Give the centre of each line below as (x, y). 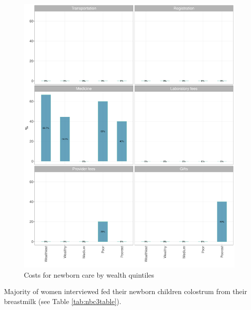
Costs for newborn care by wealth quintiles (89, 274)
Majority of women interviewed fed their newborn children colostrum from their (125, 291)
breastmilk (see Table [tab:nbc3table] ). (63, 301)
